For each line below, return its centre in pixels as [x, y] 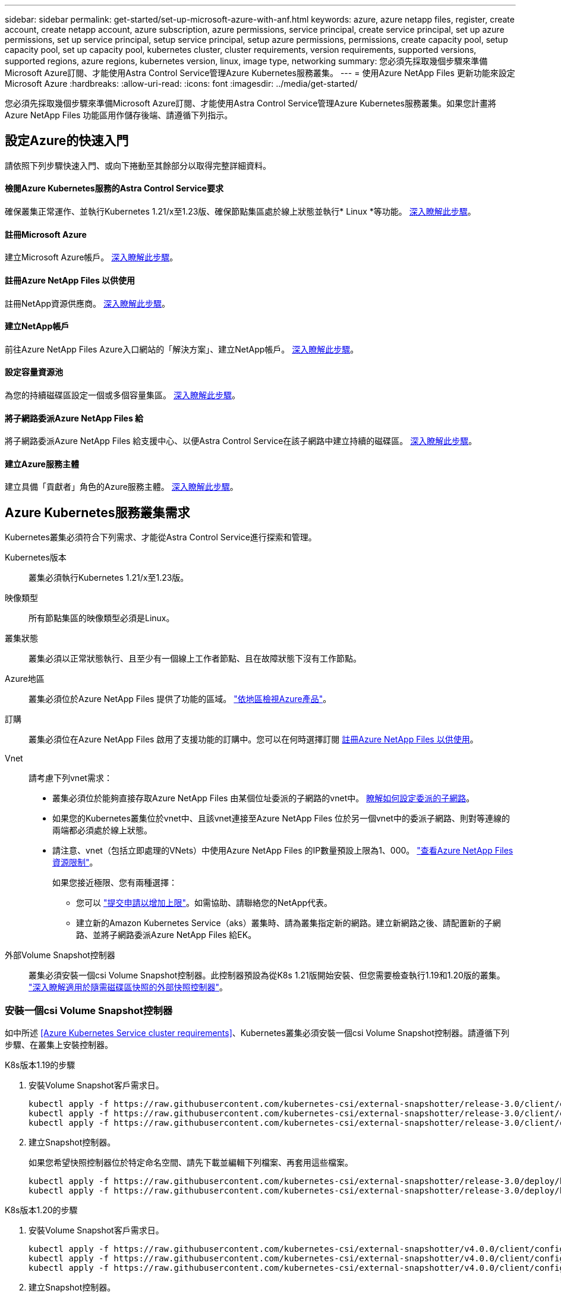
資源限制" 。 [75, 862]
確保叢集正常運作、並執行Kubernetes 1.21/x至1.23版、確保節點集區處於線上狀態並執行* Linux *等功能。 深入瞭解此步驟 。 [240, 212]
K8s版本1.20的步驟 [41, 1210]
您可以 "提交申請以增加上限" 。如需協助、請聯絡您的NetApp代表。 [204, 903]
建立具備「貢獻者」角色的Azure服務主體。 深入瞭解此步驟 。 [122, 487]
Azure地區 [25, 679]
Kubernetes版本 [36, 558]
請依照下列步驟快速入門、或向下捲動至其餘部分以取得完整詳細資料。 [138, 165]
